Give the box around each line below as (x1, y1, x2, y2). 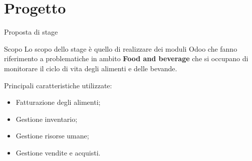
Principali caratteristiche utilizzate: (4, 80, 112, 90)
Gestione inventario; (16, 113, 78, 124)
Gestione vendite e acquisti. (16, 147, 101, 157)
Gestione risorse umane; (16, 130, 89, 141)
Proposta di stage (4, 27, 58, 37)
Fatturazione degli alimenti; (16, 97, 101, 107)
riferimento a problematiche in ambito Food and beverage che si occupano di (4, 53, 248, 64)
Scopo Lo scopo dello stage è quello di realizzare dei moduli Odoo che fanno (4, 43, 237, 54)
